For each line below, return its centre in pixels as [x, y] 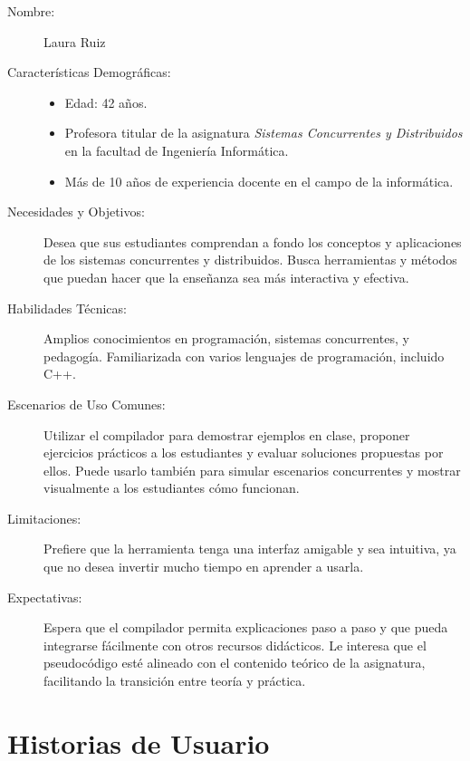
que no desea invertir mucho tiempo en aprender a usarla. [204, 567]
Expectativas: [45, 597]
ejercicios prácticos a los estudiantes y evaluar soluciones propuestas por [244, 453]
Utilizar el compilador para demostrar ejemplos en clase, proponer [227, 434]
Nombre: [31, 11]
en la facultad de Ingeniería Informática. [177, 150]
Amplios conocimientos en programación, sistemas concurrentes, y [226, 338]
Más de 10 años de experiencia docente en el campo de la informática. [259, 181]
